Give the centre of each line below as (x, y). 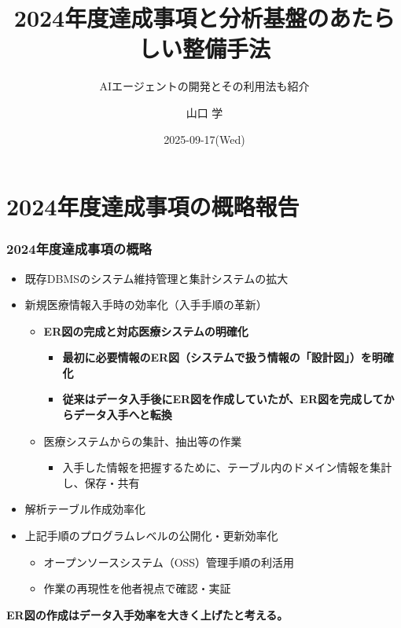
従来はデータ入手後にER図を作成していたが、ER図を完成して (223, 399)
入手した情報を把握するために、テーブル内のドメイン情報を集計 (227, 467)
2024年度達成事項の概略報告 (153, 206)
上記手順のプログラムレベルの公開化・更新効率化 (151, 536)
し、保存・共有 (101, 482)
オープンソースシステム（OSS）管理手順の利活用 (169, 562)
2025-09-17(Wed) (204, 139)
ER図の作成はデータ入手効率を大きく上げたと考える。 (147, 614)
